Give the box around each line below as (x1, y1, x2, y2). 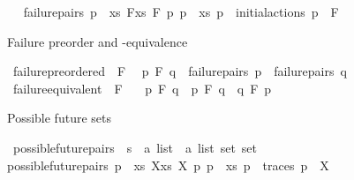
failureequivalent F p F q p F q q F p (12, 79, 272, 97)
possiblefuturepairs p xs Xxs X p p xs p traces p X (7, 155, 329, 174)
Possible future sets (7, 109, 111, 127)
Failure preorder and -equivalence (7, 32, 188, 50)
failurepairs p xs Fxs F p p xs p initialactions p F (23, 3, 339, 20)
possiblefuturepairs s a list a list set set (12, 138, 258, 156)
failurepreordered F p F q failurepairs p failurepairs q (12, 62, 347, 80)
